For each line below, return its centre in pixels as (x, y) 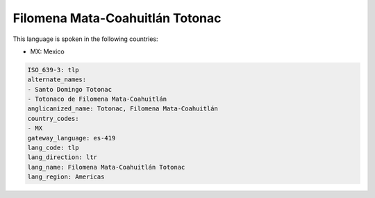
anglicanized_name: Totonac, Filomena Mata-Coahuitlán (123, 109)
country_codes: (53, 118)
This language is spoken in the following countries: (85, 39)
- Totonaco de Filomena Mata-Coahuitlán (97, 99)
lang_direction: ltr (62, 157)
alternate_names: (57, 80)
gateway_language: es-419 (72, 138)
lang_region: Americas (66, 177)
